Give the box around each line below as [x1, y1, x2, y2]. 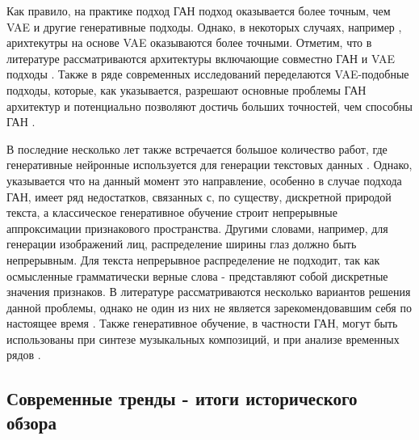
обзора [6, 409, 57, 434]
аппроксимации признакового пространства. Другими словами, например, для [6, 219, 388, 236]
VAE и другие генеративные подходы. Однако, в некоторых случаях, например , [6, 18, 402, 35]
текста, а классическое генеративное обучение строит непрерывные [6, 204, 337, 221]
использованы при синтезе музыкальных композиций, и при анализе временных [6, 330, 400, 347]
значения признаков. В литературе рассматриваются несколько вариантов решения [6, 283, 411, 300]
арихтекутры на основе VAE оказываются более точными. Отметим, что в [6, 34, 372, 51]
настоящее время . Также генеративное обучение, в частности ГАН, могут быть [6, 315, 398, 332]
